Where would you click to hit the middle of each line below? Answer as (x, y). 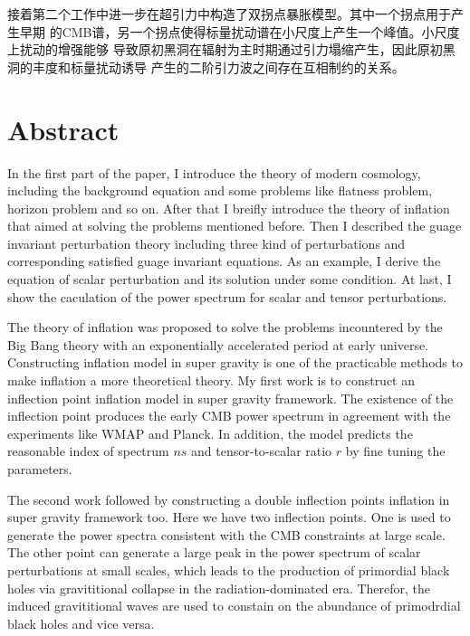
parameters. (40, 469)
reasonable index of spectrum (88, 451)
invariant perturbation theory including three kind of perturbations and (206, 243)
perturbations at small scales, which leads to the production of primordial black (229, 570)
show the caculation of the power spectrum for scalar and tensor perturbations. (227, 296)
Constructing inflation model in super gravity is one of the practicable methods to (235, 362)
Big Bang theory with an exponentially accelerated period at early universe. (218, 344)
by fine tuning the (395, 451)
